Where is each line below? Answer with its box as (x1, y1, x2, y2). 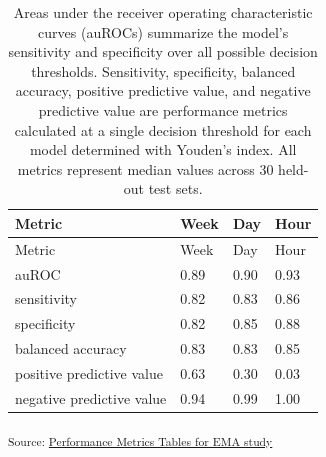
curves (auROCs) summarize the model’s (38, 21, 289, 42)
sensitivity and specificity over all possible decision (8, 41, 318, 62)
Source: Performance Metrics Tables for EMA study (8, 432, 273, 449)
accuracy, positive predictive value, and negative (15, 80, 311, 101)
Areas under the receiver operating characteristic (13, 2, 313, 22)
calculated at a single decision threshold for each (14, 119, 312, 140)
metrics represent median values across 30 (17, 158, 274, 179)
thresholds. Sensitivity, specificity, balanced (31, 60, 296, 81)
